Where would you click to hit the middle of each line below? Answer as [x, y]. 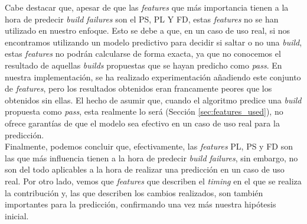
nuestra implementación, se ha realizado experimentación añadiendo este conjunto [153, 77]
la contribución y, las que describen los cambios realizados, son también [134, 192]
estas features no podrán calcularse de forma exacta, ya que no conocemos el [143, 53]
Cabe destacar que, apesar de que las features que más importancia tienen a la [147, 7]
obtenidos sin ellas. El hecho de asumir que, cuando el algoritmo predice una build [153, 100]
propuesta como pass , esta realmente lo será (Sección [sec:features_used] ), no [144, 111]
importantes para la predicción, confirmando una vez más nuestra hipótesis [141, 204]
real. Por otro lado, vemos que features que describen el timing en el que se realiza [153, 181]
